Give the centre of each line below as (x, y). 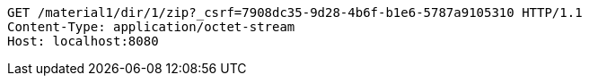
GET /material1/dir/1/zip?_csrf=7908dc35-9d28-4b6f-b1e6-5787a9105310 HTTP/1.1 (295, 12)
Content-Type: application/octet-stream (151, 27)
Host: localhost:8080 (83, 41)
